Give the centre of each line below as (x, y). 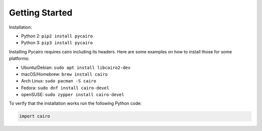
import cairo (35, 116)
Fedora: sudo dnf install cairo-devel (65, 88)
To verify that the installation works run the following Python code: (75, 103)
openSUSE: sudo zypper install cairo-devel (73, 95)
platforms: (19, 59)
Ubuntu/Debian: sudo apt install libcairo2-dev (76, 67)
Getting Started (41, 13)
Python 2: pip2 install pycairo (57, 36)
